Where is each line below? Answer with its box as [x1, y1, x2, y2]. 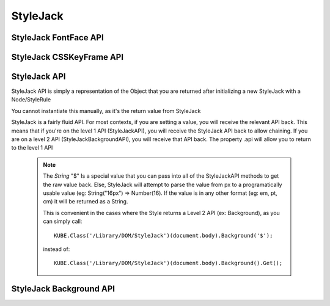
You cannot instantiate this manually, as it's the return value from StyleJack [11, 107, 201, 114]
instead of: [43, 245, 70, 253]
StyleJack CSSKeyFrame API [11, 52, 124, 62]
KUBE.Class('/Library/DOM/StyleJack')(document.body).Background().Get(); [54, 260, 283, 267]
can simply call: [43, 217, 82, 225]
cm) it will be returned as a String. [43, 198, 128, 205]
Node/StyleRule [11, 96, 51, 103]
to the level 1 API [11, 144, 53, 151]
